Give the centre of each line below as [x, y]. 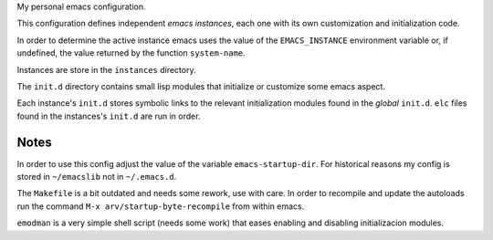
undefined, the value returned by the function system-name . [131, 53]
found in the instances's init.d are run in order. [109, 116]
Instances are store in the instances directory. [106, 69]
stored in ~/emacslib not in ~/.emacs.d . [97, 177]
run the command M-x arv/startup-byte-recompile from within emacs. [161, 206]
